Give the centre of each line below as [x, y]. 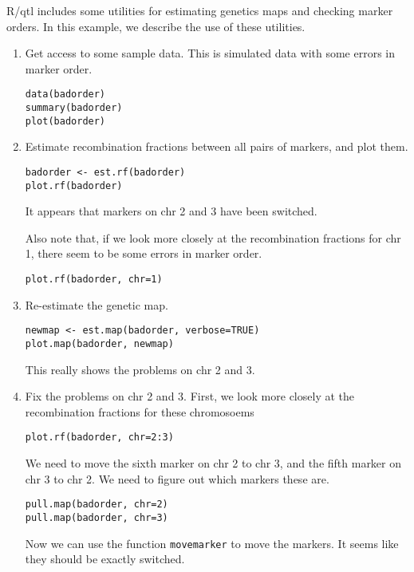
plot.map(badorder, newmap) [99, 343]
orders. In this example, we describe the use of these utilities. [156, 26]
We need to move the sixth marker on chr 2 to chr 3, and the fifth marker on [213, 463]
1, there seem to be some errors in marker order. [144, 253]
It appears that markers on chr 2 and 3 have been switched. [171, 211]
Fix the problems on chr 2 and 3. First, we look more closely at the [189, 396]
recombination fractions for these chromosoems [140, 411]
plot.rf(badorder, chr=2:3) [99, 438]
